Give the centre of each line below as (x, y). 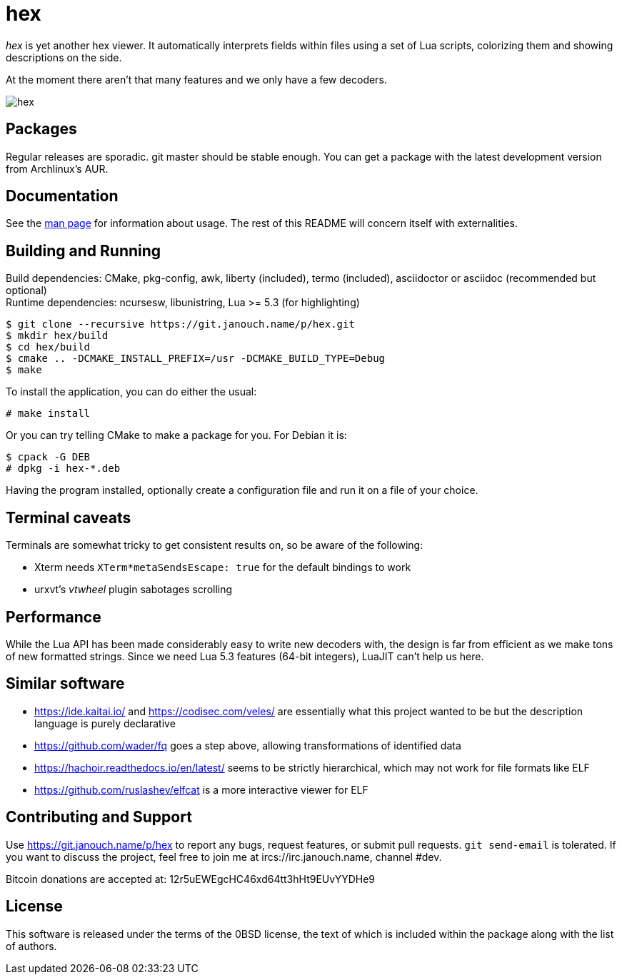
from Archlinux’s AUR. (57, 168)
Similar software (65, 684)
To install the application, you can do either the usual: (131, 392)
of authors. (31, 946)
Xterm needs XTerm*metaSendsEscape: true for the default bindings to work (223, 567)
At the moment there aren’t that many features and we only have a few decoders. (196, 79)
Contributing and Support (99, 817)
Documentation (62, 196)
